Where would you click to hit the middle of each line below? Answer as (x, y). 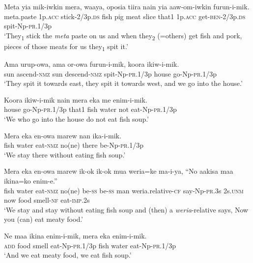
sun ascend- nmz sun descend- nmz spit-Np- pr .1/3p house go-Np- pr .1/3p (110, 73)
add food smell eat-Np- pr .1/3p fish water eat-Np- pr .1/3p (90, 245)
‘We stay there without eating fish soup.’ (65, 154)
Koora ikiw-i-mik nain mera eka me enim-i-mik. (76, 99)
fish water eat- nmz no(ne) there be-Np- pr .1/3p (74, 145)
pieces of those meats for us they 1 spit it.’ (66, 47)
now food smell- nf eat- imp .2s (47, 200)
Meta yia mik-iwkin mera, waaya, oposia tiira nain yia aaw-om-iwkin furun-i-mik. (127, 6)
